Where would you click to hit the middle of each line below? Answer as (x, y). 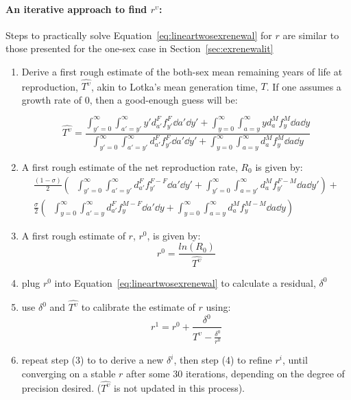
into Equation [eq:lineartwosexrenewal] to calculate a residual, (185, 282)
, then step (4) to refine (223, 360)
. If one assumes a (304, 86)
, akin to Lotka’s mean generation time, (174, 86)
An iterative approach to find (76, 9)
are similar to (311, 35)
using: (218, 307)
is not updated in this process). (180, 387)
